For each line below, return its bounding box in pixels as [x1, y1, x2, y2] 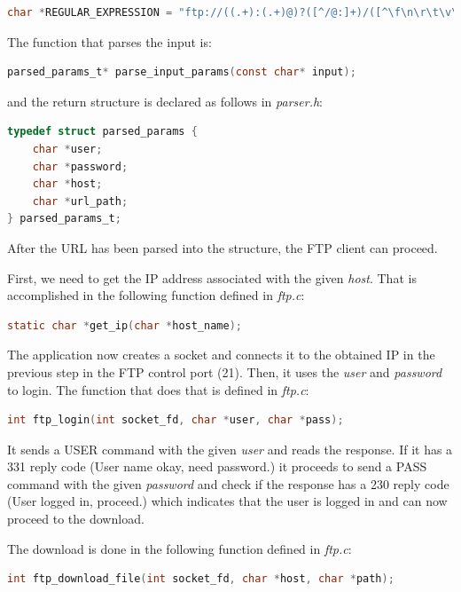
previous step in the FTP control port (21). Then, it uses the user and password [7, 362, 442, 381]
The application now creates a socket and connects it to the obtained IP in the [7, 345, 435, 364]
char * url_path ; [32, 194, 129, 208]
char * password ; [32, 160, 129, 173]
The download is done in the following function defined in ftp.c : [7, 539, 352, 557]
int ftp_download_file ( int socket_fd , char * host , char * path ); [7, 572, 395, 586]
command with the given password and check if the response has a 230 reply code [7, 474, 449, 493]
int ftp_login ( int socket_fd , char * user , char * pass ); [7, 414, 344, 427]
